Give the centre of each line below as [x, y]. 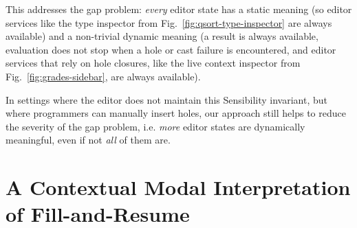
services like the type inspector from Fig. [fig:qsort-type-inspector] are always [169, 22]
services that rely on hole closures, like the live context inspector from [153, 63]
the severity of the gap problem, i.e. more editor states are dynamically [155, 126]
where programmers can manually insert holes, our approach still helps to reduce [176, 113]
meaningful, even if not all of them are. [88, 140]
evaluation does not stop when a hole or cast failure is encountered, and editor [171, 49]
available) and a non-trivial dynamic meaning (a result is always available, [162, 36]
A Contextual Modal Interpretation [178, 187]
